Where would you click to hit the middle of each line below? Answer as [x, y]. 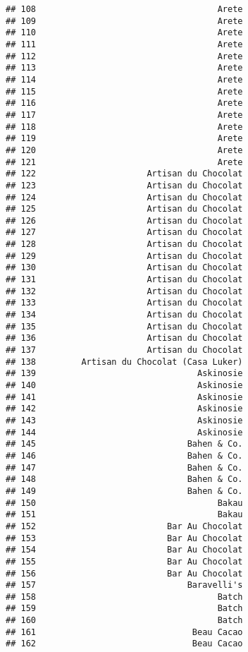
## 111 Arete [124, 44]
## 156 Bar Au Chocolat [124, 573]
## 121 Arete [124, 162]
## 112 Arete [124, 56]
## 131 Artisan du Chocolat [124, 280]
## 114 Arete [124, 79]
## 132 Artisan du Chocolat [124, 291]
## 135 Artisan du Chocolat [124, 326]
